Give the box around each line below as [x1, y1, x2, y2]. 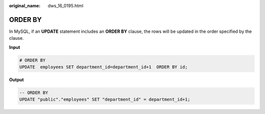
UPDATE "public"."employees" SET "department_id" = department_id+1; [19, 97, 190, 102]
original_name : [9, 3, 41, 8]
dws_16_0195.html [48, 3, 83, 8]
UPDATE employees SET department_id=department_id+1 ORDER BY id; [19, 64, 188, 70]
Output [9, 77, 24, 83]
